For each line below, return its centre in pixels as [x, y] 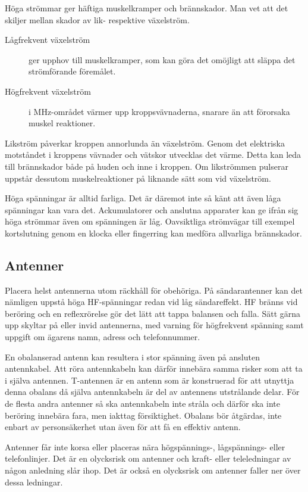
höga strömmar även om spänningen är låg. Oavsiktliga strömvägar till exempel [150, 221]
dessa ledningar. [34, 482]
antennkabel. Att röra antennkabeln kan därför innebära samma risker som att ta [154, 368]
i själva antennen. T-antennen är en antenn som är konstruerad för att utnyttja [150, 380]
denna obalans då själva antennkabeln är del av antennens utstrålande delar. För [152, 392]
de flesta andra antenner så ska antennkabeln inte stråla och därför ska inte [142, 404]
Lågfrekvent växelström [48, 40]
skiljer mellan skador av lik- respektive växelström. [97, 19]
